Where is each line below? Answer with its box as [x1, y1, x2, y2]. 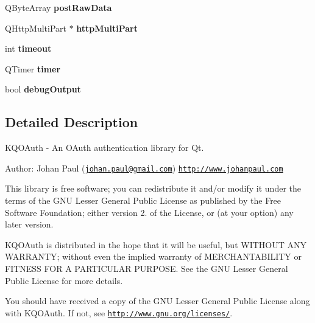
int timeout [5, 42, 52, 55]
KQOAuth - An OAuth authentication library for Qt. [5, 141, 204, 154]
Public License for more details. [5, 274, 123, 287]
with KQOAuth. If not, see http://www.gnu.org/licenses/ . [5, 306, 233, 319]
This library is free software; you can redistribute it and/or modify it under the [5, 182, 301, 195]
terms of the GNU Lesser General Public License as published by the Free [5, 194, 281, 207]
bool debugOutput [5, 83, 81, 96]
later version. [5, 218, 54, 231]
